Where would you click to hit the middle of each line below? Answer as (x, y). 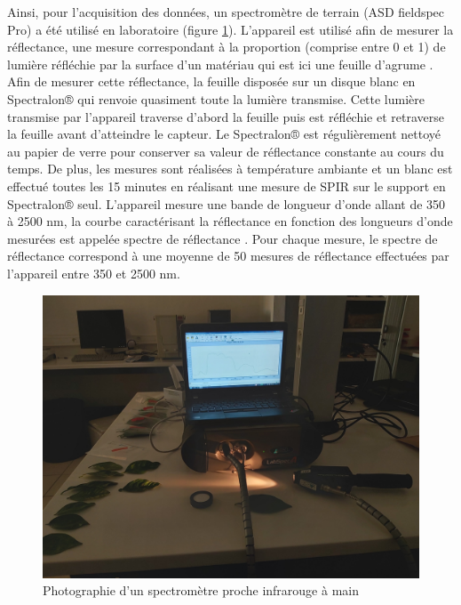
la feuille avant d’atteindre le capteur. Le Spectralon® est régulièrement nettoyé (224, 134)
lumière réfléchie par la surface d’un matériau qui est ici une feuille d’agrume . (220, 64)
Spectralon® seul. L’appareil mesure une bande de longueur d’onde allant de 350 (227, 203)
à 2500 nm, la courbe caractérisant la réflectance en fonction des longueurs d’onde (230, 221)
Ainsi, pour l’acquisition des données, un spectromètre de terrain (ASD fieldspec (226, 12)
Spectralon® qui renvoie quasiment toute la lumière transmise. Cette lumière (216, 98)
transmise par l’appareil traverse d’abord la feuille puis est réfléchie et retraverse (226, 116)
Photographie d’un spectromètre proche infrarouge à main (201, 590)
